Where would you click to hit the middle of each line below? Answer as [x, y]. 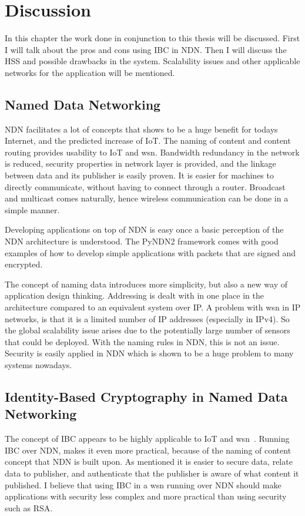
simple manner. [32, 209]
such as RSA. [29, 507]
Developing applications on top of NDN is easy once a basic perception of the [144, 229]
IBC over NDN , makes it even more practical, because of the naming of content [148, 450]
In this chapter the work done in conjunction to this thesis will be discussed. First [152, 38]
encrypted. [24, 264]
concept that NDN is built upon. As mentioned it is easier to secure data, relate [149, 462]
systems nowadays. [38, 364]
